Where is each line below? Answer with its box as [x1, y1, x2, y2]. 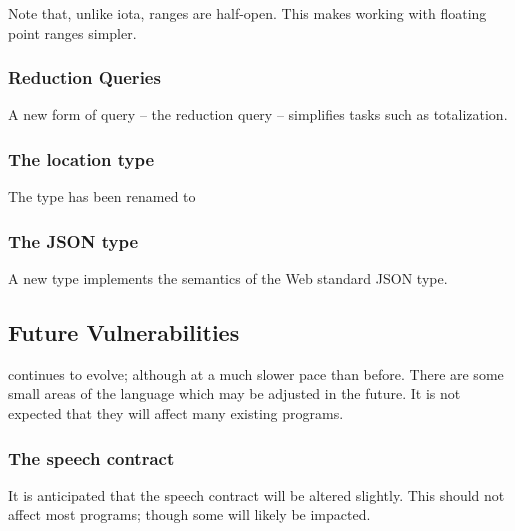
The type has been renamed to [8, 186, 196, 207]
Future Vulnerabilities [8, 317, 240, 348]
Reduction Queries [8, 65, 161, 90]
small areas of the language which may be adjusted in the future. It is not [8, 383, 461, 404]
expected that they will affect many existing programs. [8, 403, 344, 424]
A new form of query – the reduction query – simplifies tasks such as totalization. [8, 104, 508, 125]
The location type [8, 146, 155, 171]
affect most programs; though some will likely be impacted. [8, 504, 371, 525]
